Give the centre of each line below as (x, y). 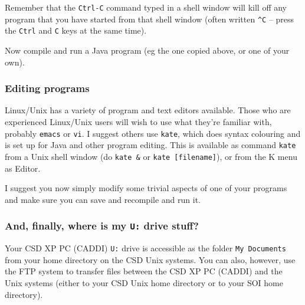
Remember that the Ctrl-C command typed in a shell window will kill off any (146, 7)
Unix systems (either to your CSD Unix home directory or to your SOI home (144, 282)
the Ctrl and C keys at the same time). (76, 30)
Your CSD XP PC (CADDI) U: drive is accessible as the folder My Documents (145, 248)
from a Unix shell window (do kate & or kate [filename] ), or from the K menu (151, 156)
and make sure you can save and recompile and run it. (103, 199)
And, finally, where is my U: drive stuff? (102, 226)
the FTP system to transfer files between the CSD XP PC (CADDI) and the (144, 271)
